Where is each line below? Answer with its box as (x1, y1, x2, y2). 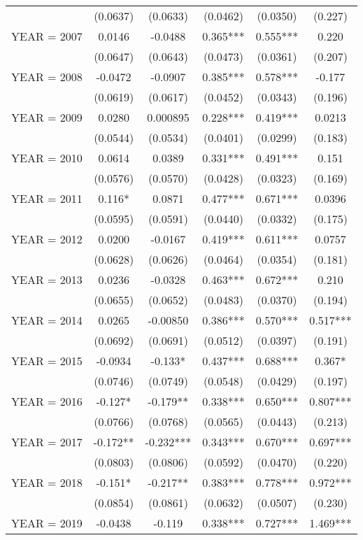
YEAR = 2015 (11, 353, 83, 369)
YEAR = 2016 (11, 393, 83, 409)
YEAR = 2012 (11, 231, 83, 247)
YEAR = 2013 (11, 271, 83, 287)
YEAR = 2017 (11, 434, 83, 450)
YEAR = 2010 (11, 150, 83, 166)
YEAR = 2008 (11, 69, 83, 85)
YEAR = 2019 (11, 515, 83, 531)
